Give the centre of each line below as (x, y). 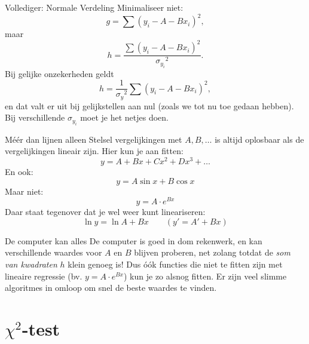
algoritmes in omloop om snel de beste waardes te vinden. (111, 288)
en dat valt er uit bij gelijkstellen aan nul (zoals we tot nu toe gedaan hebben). (149, 105)
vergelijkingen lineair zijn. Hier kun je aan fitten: (94, 151)
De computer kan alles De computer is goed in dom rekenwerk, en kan (134, 240)
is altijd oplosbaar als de (259, 139)
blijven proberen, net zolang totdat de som (212, 252)
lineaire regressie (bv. (44, 276)
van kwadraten (31, 264)
